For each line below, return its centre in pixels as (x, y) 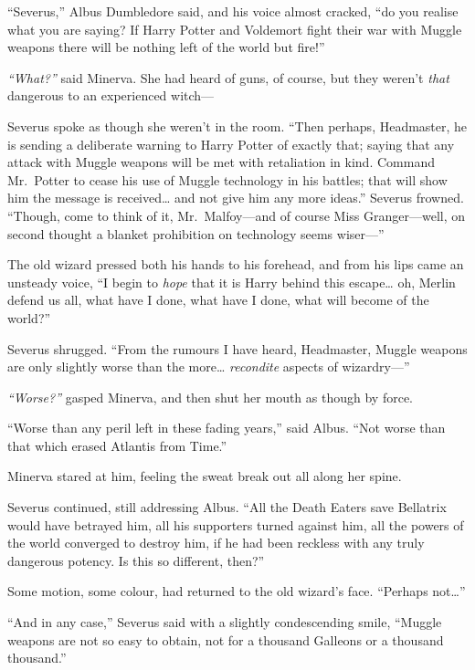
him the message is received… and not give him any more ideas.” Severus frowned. (236, 198)
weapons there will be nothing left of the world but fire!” (166, 47)
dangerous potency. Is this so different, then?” (136, 560)
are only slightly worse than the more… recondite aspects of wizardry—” (209, 366)
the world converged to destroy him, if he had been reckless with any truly (216, 543)
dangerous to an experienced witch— (111, 95)
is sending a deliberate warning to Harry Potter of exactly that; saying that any (231, 144)
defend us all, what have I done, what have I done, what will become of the (218, 300)
